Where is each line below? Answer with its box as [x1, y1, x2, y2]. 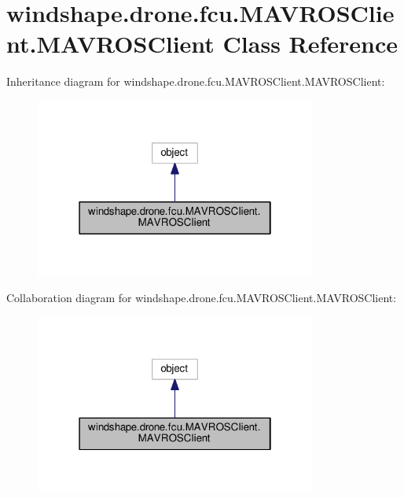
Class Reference [222, 28, 398, 60]
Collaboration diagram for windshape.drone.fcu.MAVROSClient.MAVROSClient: [6, 290, 397, 306]
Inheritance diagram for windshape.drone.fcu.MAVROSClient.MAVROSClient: [6, 73, 385, 90]
